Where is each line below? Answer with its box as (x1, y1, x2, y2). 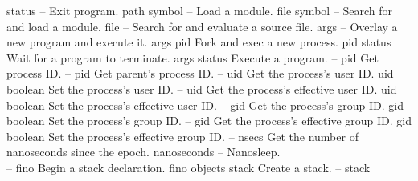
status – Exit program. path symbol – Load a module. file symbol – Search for (6, 2, 393, 18)
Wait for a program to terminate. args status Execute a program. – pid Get (6, 49, 379, 66)
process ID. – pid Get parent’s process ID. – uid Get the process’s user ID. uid (6, 65, 394, 82)
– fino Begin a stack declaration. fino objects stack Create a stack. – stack (6, 159, 371, 175)
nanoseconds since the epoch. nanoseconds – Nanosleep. (6, 143, 281, 160)
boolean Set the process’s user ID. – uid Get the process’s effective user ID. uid (6, 80, 397, 97)
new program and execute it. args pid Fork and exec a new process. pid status (6, 34, 391, 50)
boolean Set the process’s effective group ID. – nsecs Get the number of (6, 127, 359, 144)
